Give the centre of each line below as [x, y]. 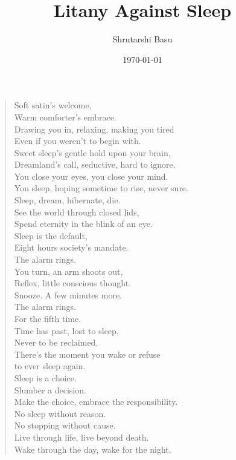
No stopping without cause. [65, 425]
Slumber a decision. [50, 389]
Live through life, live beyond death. [81, 437]
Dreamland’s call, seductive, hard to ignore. [95, 164]
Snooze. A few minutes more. [68, 294]
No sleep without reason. [60, 413]
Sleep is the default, [51, 235]
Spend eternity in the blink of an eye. [83, 224]
